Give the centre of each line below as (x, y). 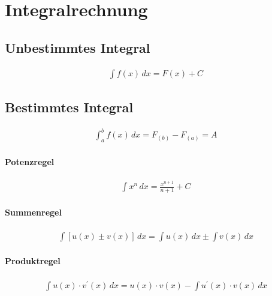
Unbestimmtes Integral (78, 47)
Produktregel (33, 261)
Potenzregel (30, 161)
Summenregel (33, 212)
